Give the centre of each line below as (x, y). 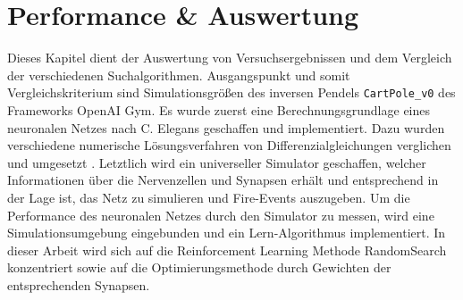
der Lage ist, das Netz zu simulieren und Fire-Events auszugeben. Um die (209, 197)
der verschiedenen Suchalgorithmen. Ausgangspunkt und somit (179, 75)
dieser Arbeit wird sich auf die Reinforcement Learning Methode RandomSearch (227, 250)
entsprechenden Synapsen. (79, 284)
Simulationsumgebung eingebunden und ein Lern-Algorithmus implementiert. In (227, 233)
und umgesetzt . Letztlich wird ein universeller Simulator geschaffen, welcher (217, 162)
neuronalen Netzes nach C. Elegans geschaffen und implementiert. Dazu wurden (226, 127)
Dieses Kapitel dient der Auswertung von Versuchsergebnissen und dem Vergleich (230, 58)
